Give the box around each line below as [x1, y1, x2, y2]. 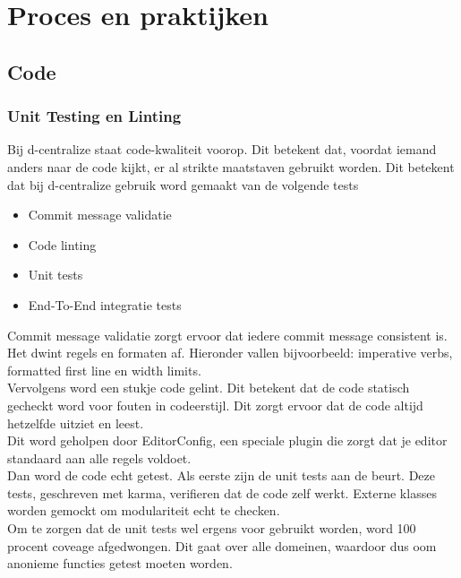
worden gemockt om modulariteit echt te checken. [7, 501, 280, 520]
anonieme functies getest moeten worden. [7, 554, 233, 573]
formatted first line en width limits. [7, 360, 201, 379]
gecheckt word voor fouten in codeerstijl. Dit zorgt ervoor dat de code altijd [7, 395, 423, 414]
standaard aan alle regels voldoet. [7, 448, 192, 467]
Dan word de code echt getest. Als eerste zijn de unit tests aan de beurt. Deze [7, 466, 435, 485]
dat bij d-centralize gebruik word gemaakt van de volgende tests [7, 175, 359, 194]
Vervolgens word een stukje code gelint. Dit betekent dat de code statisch [7, 378, 410, 397]
